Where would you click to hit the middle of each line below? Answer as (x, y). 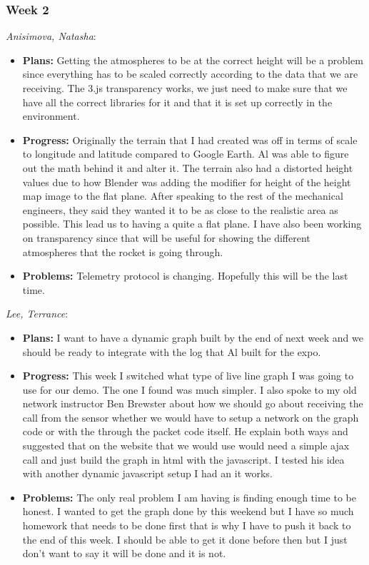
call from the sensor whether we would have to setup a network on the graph (191, 417)
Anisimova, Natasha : (51, 36)
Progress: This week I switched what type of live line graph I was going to (188, 376)
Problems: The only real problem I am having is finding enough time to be (189, 497)
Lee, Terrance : (37, 314)
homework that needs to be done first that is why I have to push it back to (187, 525)
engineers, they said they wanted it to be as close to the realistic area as (180, 209)
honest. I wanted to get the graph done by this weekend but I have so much (188, 511)
